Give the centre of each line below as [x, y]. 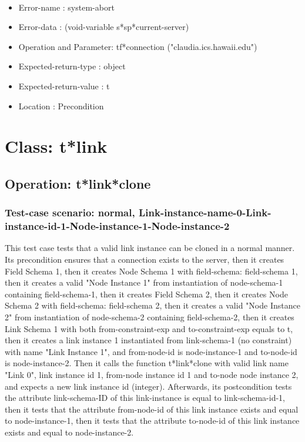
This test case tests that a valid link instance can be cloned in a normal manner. [150, 248]
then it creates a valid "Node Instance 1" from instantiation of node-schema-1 [144, 282]
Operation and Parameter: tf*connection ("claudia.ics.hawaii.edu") [138, 46]
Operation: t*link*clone [78, 183]
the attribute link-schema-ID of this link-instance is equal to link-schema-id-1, [145, 398]
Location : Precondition [61, 106]
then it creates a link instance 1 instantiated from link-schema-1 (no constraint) [148, 340]
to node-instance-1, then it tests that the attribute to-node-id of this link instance [152, 421]
